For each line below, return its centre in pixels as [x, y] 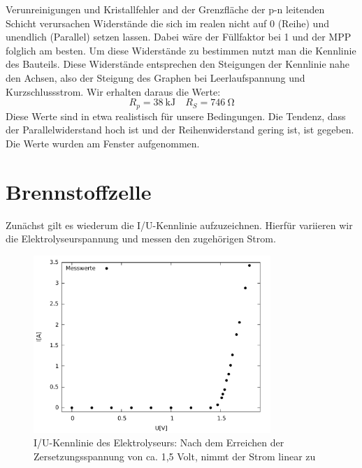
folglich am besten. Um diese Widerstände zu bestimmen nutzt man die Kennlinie [181, 50]
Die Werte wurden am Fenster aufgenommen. [103, 143]
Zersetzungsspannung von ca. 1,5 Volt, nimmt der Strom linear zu [175, 456]
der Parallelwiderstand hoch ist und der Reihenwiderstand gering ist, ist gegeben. [180, 130]
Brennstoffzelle [79, 191]
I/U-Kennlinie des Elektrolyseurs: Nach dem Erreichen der [159, 443]
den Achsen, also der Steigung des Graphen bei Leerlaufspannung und [155, 77]
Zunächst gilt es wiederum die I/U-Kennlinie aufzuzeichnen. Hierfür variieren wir [179, 225]
